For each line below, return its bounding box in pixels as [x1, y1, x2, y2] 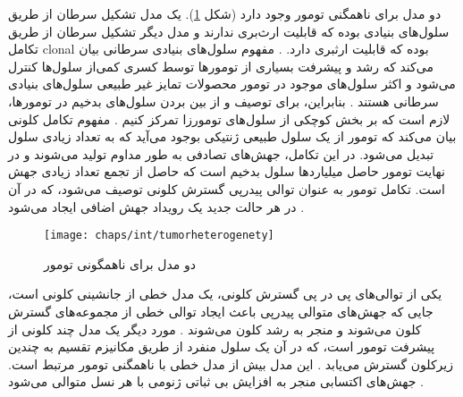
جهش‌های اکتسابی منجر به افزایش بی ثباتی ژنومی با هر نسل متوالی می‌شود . [8, 372, 424, 391]
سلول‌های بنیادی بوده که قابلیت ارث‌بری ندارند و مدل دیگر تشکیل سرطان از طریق [8, 21, 450, 40]
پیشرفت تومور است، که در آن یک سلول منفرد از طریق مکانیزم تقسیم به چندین [8, 337, 435, 356]
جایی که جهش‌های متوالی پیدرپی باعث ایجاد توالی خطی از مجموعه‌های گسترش [8, 301, 434, 320]
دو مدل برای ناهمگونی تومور [44, 254, 196, 273]
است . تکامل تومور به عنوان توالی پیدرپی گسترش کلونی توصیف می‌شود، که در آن [8, 179, 445, 198]
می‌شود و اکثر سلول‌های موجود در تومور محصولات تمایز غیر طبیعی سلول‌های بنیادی [8, 74, 456, 93]
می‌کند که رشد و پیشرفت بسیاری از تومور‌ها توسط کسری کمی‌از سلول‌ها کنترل [8, 56, 434, 75]
